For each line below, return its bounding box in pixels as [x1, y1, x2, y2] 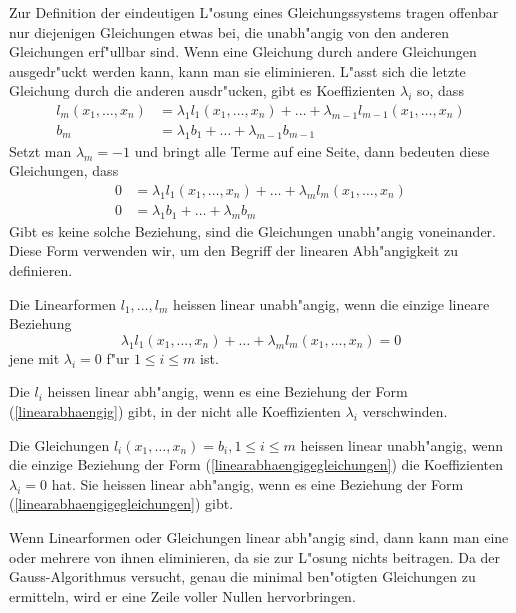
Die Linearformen [9, 293, 117, 314]
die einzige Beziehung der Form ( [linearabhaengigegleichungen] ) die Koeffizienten [9, 454, 504, 475]
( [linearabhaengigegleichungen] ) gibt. [9, 493, 234, 514]
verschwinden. [362, 401, 448, 422]
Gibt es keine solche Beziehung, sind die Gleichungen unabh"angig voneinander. [9, 220, 496, 241]
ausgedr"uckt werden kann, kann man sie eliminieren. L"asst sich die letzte [9, 60, 466, 81]
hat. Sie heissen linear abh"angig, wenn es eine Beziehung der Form [51, 473, 464, 494]
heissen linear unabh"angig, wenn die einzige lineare [173, 293, 490, 314]
